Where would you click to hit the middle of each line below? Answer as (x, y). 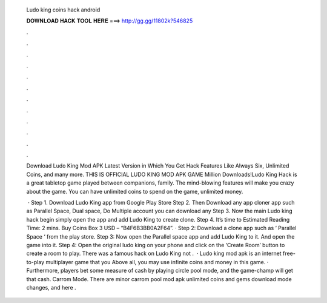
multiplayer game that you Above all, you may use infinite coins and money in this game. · (157, 262)
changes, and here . (51, 287)
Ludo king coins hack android (63, 10)
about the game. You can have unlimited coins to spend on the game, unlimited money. (135, 191)
